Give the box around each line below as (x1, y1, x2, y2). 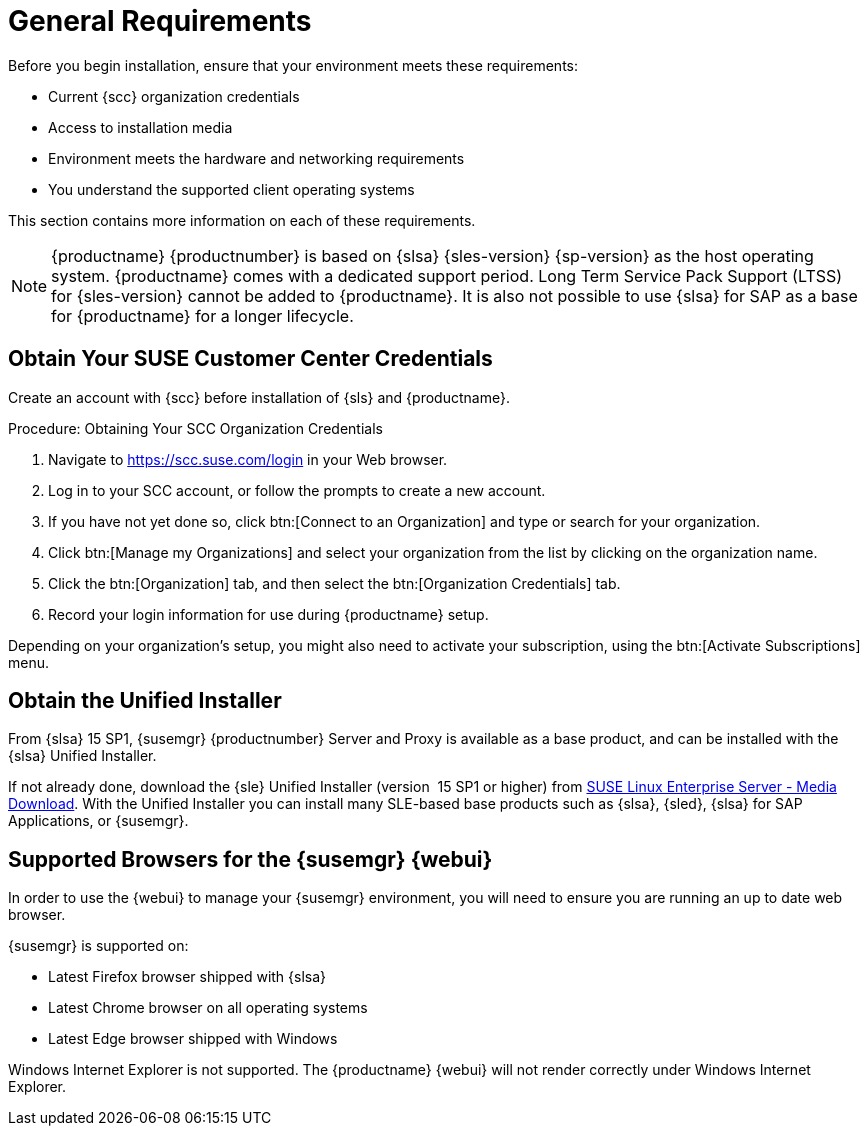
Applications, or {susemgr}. (8, 812, 189, 830)
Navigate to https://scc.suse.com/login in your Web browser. (48, 450, 448, 468)
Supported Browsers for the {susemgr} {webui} (8, 846, 493, 872)
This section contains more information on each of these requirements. (8, 211, 476, 229)
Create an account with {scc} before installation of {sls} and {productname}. (8, 388, 510, 406)
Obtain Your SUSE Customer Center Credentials (8, 346, 493, 372)
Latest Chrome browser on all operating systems (48, 999, 368, 1017)
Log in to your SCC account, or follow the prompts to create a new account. (48, 481, 546, 499)
